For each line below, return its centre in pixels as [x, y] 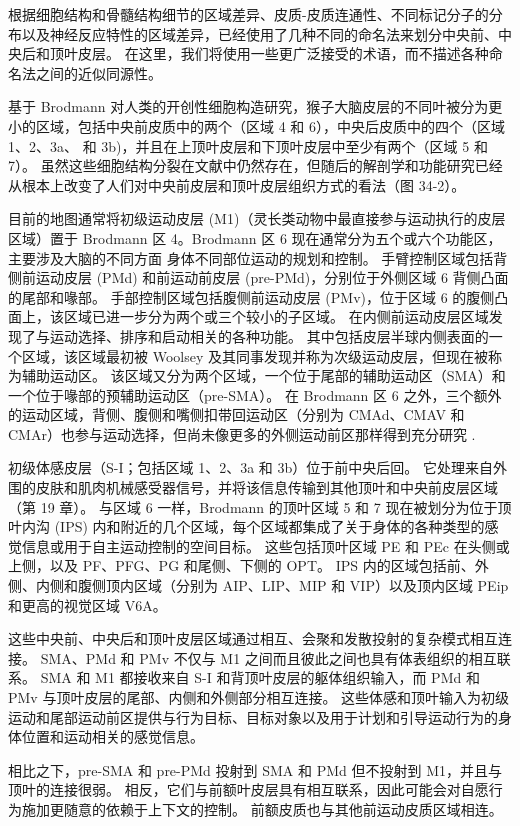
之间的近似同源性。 [98, 72]
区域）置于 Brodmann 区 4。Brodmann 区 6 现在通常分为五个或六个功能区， [255, 237]
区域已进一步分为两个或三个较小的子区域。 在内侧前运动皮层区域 [276, 316]
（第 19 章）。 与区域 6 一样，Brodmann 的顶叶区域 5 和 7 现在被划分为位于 [253, 506]
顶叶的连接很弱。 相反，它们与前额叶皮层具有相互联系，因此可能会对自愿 [248, 789]
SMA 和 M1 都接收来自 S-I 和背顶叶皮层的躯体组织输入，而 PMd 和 [260, 677]
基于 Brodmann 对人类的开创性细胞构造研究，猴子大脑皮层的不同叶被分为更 [255, 106]
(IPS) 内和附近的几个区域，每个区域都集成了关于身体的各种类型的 [269, 526]
